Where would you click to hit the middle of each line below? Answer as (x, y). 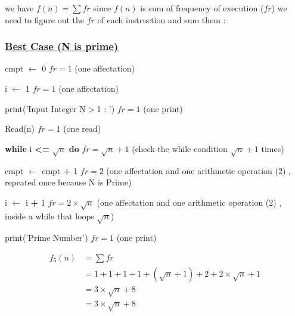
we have (19, 8)
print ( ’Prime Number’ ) (46, 238)
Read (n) (20, 128)
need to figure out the (45, 19)
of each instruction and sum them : (162, 19)
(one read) (82, 128)
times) (273, 148)
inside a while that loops (49, 216)
